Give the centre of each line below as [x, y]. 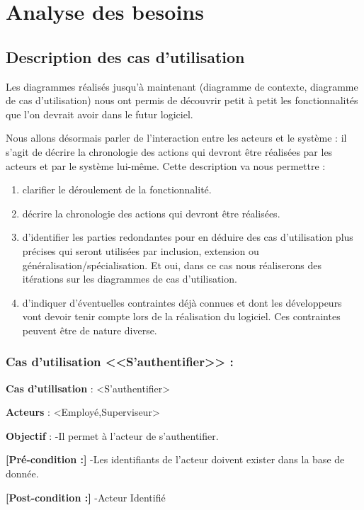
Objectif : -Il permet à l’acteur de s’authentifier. [112, 435]
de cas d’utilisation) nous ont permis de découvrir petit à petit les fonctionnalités [182, 100]
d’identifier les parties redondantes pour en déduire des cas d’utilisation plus [188, 237]
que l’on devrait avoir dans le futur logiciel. [99, 114]
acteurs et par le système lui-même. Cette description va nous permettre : [166, 165]
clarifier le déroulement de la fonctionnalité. [117, 189]
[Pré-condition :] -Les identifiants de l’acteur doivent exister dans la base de [175, 459]
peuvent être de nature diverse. [90, 330]
